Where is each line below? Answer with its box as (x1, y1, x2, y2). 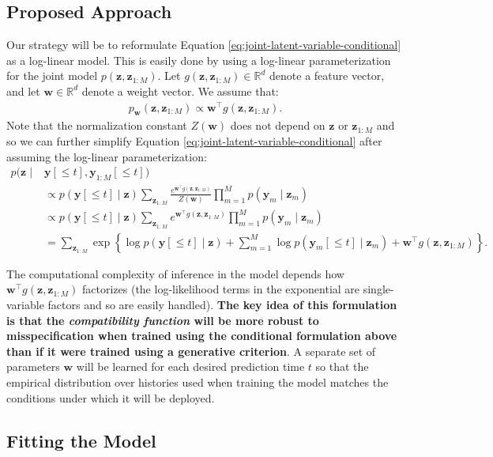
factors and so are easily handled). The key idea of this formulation (47, 296, 397, 313)
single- (363, 281, 394, 297)
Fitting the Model (6, 428, 156, 452)
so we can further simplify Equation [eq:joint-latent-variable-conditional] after (6, 133, 382, 149)
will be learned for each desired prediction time (76, 358, 305, 375)
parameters (6, 358, 60, 375)
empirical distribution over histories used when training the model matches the (6, 374, 389, 391)
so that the (315, 358, 369, 375)
